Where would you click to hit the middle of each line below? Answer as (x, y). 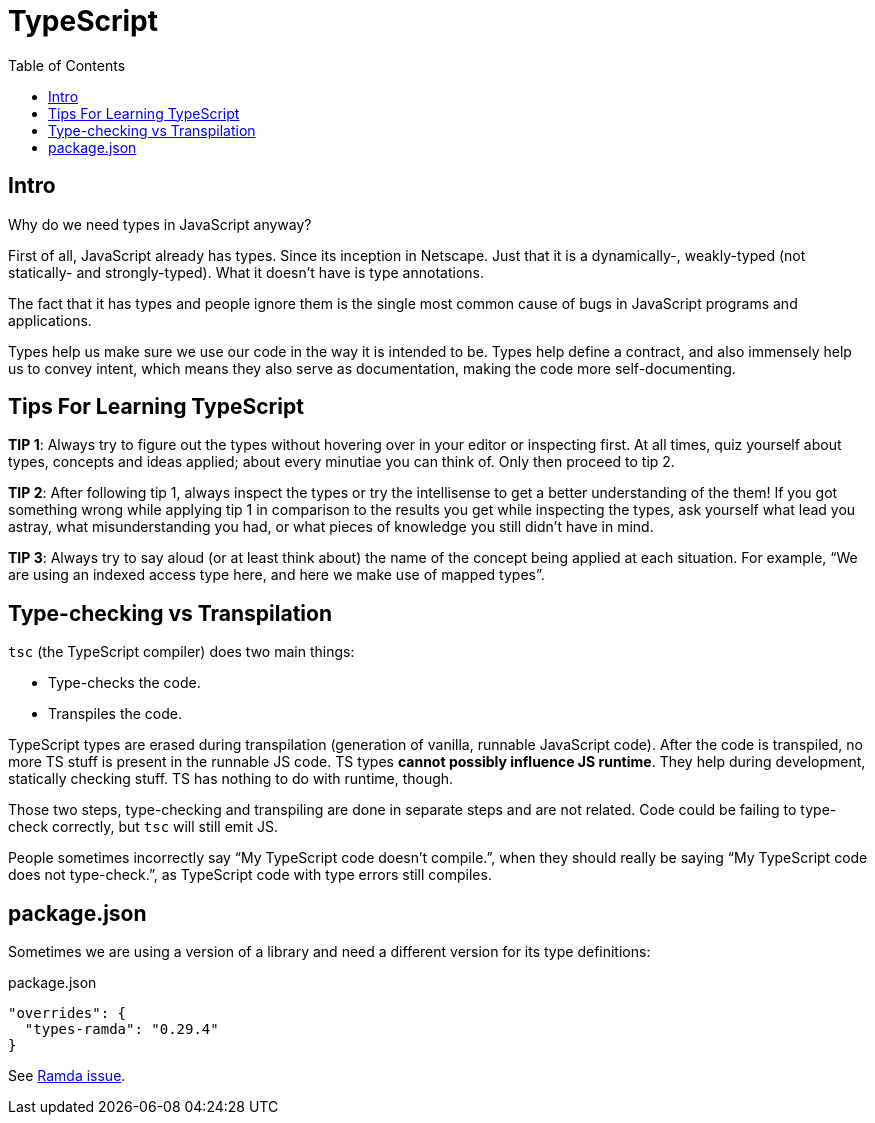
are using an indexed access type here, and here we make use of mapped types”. (276, 575)
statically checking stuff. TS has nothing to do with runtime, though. (231, 779)
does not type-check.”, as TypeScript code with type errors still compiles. (250, 875)
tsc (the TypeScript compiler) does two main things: (181, 652)
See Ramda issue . (67, 1076)
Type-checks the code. (124, 683)
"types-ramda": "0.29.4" (121, 1029)
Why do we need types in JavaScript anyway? (160, 224)
